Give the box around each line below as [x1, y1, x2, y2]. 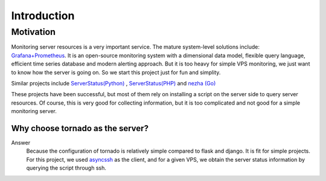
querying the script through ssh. [26, 164, 107, 171]
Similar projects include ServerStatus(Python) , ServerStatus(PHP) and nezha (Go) [11, 79, 216, 87]
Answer [11, 139, 30, 147]
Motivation [11, 26, 56, 37]
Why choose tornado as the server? [11, 123, 149, 133]
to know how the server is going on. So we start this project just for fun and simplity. [11, 69, 221, 76]
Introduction [11, 9, 75, 22]
